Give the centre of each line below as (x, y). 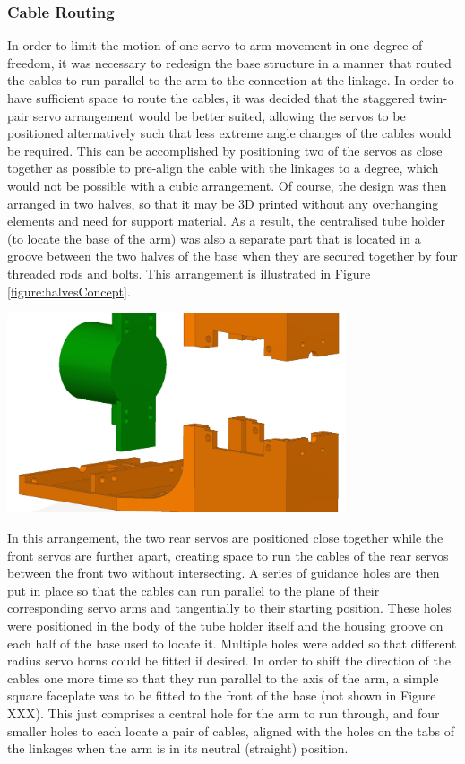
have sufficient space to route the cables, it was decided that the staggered (211, 98)
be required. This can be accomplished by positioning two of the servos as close (225, 150)
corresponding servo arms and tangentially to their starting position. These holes (229, 608)
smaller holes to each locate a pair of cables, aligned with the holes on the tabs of (231, 730)
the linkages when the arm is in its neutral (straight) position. (178, 748)
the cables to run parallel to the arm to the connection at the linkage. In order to (231, 80)
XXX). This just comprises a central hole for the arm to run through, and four (224, 712)
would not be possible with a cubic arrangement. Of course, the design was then (227, 185)
